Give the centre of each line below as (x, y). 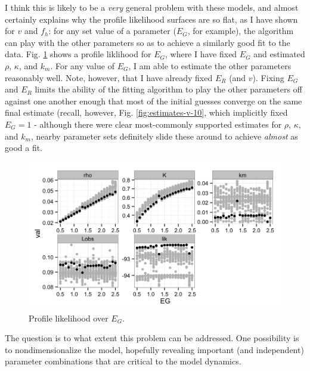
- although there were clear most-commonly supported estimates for (158, 124)
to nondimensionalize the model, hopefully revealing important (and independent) (154, 349)
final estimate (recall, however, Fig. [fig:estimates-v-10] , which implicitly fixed (146, 112)
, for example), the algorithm (241, 31)
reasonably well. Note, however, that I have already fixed (109, 77)
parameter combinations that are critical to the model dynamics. (123, 361)
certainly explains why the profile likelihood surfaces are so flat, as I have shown (151, 19)
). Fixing (268, 77)
